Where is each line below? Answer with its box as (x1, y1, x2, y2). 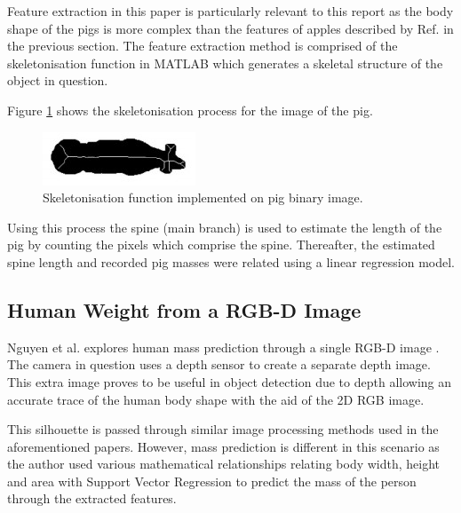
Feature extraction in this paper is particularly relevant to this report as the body (7, 2, 454, 20)
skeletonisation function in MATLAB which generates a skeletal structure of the (7, 53, 443, 72)
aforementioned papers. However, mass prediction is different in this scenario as (7, 437, 440, 455)
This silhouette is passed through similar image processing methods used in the (7, 420, 439, 438)
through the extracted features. (7, 489, 177, 508)
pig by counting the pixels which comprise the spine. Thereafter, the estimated (7, 235, 435, 254)
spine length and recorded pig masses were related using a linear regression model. (7, 252, 455, 271)
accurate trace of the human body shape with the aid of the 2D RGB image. (7, 390, 425, 408)
